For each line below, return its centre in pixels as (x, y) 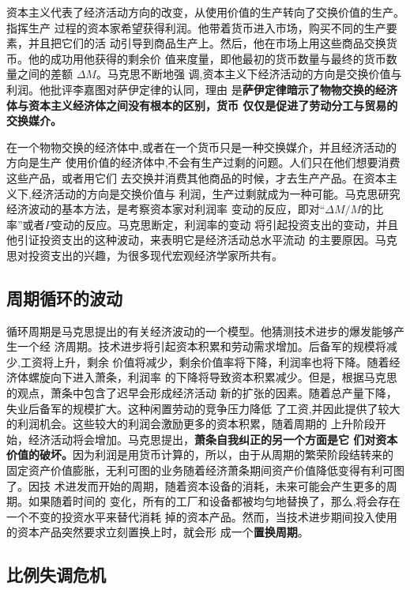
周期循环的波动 (64, 297)
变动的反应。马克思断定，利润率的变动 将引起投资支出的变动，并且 (225, 224)
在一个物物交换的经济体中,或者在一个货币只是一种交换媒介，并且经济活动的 (201, 147)
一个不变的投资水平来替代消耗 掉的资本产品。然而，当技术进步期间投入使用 (202, 516)
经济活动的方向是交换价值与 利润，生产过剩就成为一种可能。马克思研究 (216, 193)
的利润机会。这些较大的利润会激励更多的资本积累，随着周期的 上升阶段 (191, 424)
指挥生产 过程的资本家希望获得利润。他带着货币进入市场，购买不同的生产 (196, 27)
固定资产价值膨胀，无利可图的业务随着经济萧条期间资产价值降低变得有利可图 (205, 470)
